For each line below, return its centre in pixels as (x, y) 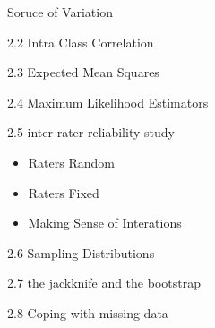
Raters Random (71, 162)
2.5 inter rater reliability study (91, 132)
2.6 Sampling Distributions (81, 252)
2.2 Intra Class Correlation (81, 42)
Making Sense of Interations (105, 223)
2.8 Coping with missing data (88, 312)
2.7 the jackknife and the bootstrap (104, 283)
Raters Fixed (64, 192)
